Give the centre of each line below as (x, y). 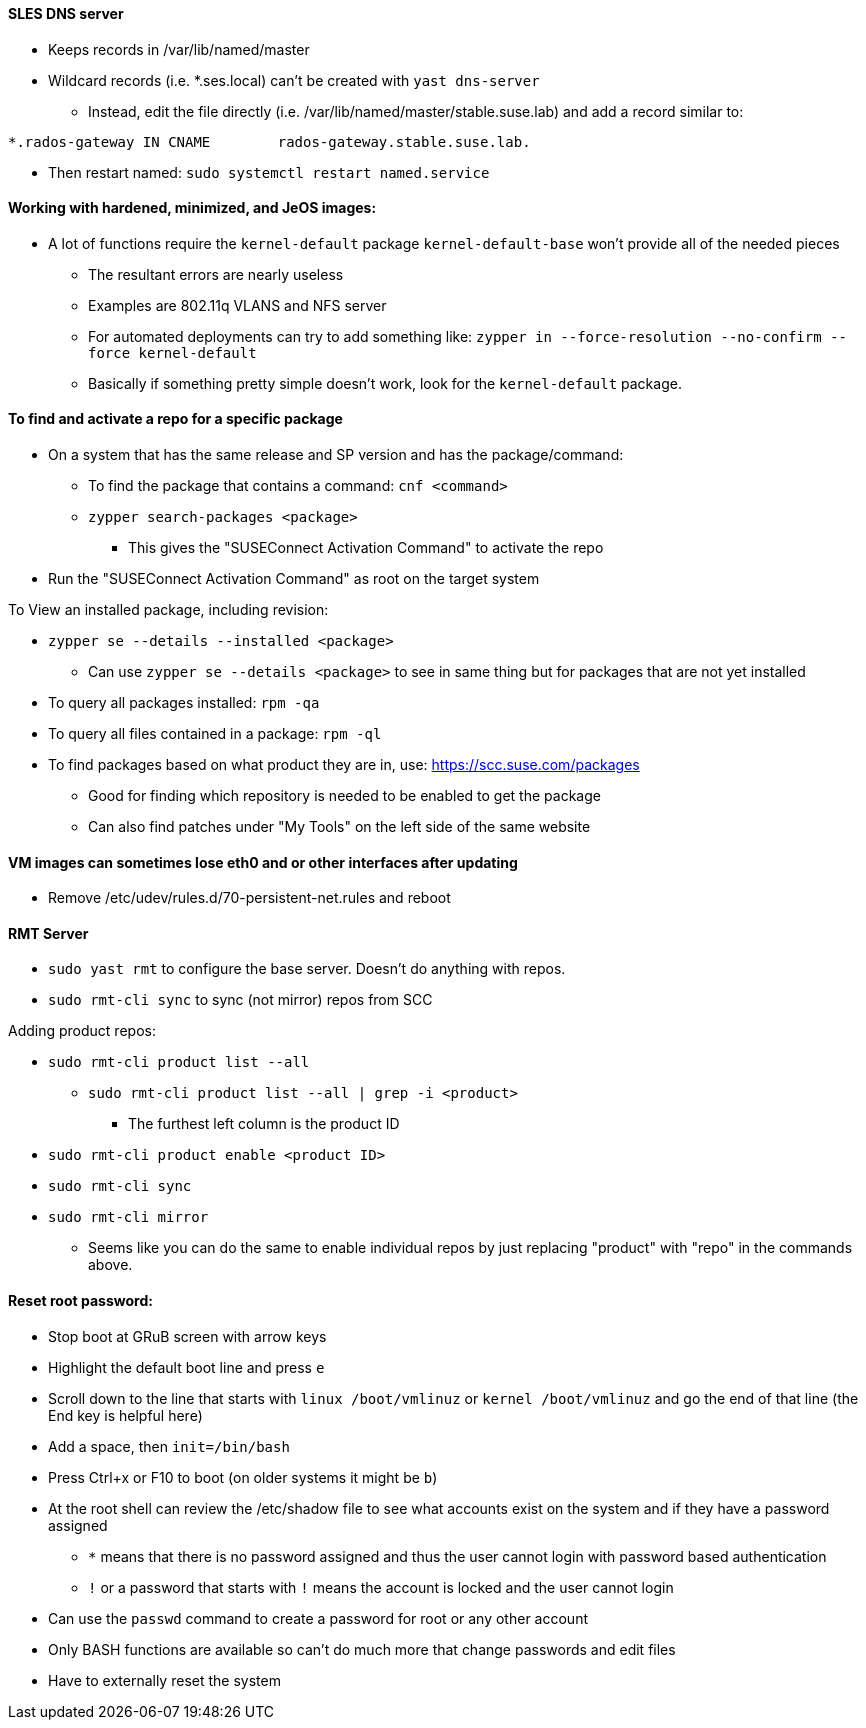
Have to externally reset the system (164, 1680)
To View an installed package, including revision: (168, 610)
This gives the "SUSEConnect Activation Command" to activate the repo (366, 548)
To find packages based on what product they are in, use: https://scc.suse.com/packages (344, 765)
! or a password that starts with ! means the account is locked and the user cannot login (381, 1587)
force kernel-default (172, 352)
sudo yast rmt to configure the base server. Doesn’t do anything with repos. (307, 969)
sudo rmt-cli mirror (128, 1217)
